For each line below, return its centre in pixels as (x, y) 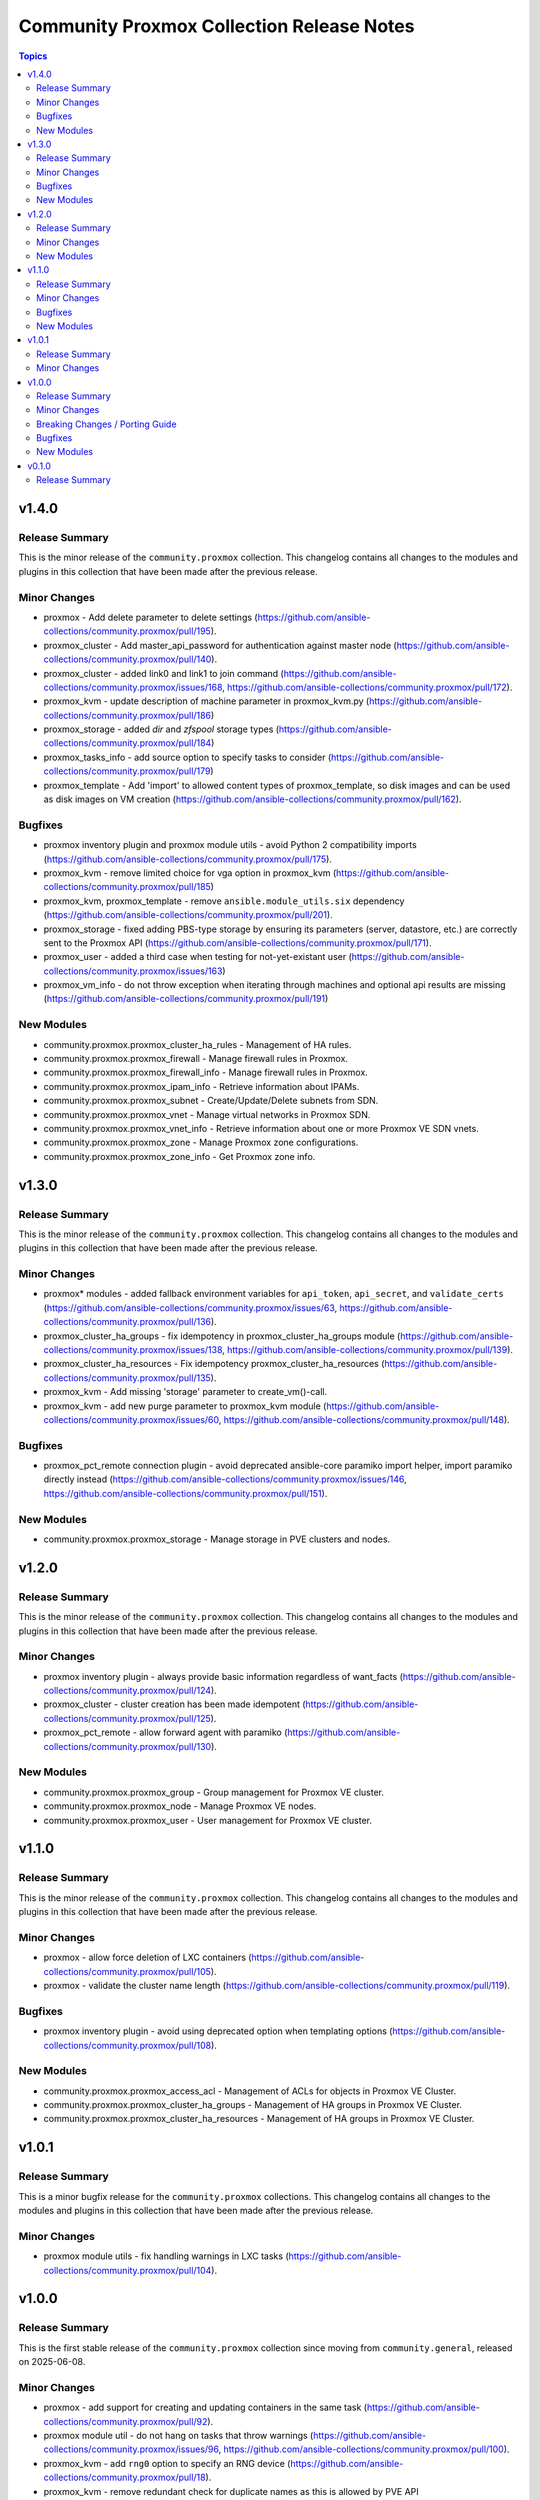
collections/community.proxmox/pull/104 (127, 2270)
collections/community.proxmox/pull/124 (127, 1691)
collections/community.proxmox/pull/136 (127, 1322)
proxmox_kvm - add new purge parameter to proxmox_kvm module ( (185, 1406)
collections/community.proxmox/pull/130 (127, 1746)
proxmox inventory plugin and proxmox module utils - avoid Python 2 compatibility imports (230, 845)
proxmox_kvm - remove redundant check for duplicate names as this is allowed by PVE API (231, 2491)
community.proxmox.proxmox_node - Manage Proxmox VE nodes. (180, 1806)
